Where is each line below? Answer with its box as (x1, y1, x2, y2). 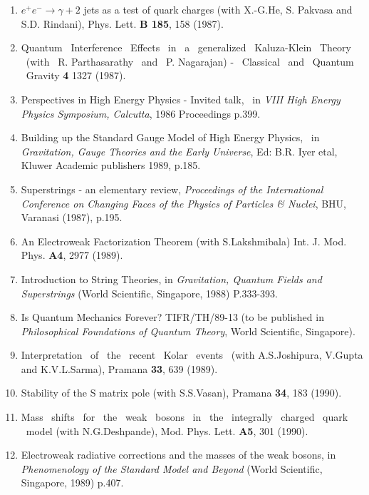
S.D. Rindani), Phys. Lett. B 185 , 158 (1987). (21, 16, 224, 31)
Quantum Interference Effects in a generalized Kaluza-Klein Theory (21, 40, 351, 55)
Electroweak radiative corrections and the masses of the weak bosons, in (21, 447, 336, 462)
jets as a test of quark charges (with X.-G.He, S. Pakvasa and (83, 2, 353, 16)
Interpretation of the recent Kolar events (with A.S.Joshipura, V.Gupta (21, 347, 363, 362)
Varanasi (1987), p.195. (21, 210, 123, 225)
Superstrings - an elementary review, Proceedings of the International (21, 181, 323, 196)
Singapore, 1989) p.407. (21, 475, 124, 490)
